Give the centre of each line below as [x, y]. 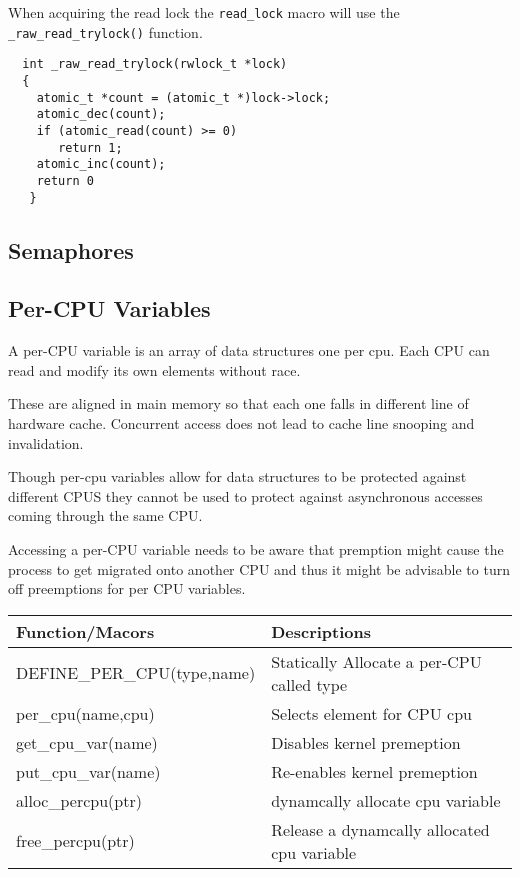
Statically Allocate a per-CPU [376, 661]
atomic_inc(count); [101, 164]
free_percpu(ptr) [75, 841]
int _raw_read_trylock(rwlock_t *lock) [155, 64]
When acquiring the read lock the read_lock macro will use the [204, 12]
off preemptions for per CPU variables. [127, 588]
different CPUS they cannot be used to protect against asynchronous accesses [245, 495]
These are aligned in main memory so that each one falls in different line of [238, 403]
